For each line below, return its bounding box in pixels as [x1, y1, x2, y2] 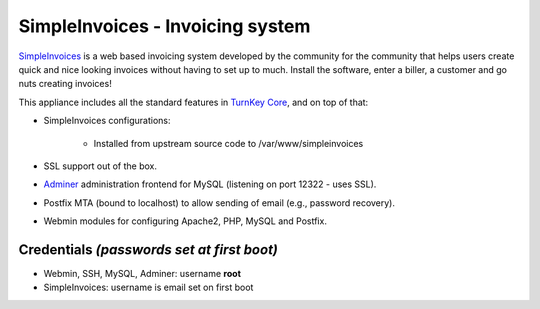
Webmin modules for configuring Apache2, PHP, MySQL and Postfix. [43, 215, 327, 227]
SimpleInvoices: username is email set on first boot [43, 281, 254, 294]
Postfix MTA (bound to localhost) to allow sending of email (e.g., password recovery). [43, 196, 395, 209]
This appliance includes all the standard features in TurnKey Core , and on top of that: [18, 96, 369, 108]
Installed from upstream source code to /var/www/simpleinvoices [93, 137, 364, 149]
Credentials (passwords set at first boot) [18, 241, 279, 258]
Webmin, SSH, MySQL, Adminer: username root [43, 267, 242, 279]
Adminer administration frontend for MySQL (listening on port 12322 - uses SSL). [43, 178, 377, 190]
